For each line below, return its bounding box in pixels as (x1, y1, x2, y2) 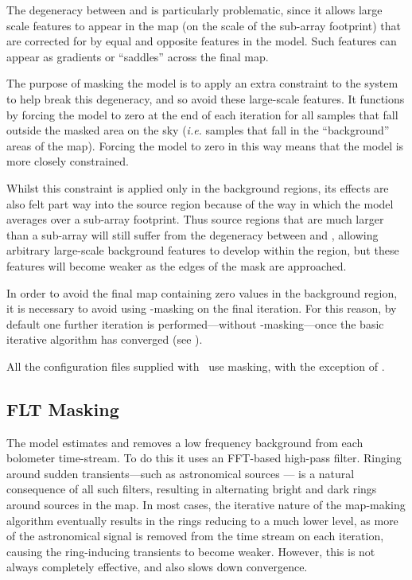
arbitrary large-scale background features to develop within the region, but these (6, 242, 399, 259)
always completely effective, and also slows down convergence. (6, 559, 308, 575)
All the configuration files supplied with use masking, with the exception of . (6, 357, 385, 374)
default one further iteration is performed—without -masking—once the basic (6, 315, 384, 332)
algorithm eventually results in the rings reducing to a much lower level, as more (6, 512, 398, 528)
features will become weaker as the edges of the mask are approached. (6, 257, 347, 274)
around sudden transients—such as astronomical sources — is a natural (6, 465, 355, 481)
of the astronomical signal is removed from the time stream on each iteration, (6, 527, 384, 544)
